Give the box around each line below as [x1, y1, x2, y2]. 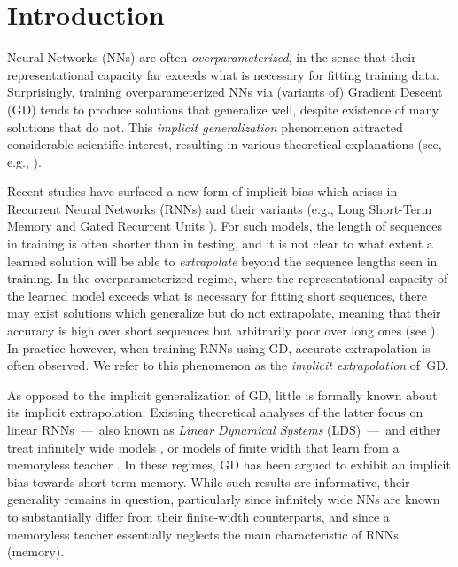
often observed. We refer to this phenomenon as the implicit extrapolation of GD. [7, 356, 449, 374]
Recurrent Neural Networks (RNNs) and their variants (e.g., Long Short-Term [7, 199, 432, 217]
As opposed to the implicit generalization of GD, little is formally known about [7, 385, 438, 404]
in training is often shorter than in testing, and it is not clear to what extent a [7, 234, 433, 253]
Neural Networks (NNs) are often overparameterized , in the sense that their [7, 48, 416, 67]
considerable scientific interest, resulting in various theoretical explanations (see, [7, 135, 442, 154]
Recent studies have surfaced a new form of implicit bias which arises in [7, 182, 398, 201]
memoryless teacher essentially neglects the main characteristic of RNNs [7, 524, 399, 543]
